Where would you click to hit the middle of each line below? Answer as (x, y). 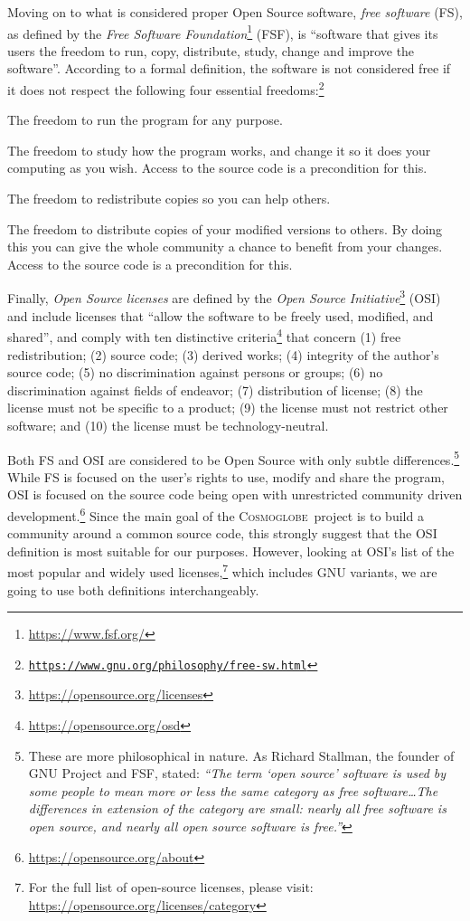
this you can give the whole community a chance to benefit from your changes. (225, 247)
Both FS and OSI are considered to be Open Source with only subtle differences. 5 (234, 458)
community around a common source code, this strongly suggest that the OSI (222, 533)
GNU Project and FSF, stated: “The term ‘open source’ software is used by (237, 773)
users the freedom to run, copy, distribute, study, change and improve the (211, 50)
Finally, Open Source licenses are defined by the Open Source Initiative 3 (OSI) (224, 297)
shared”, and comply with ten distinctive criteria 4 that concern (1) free (204, 335)
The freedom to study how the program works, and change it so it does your (219, 150)
